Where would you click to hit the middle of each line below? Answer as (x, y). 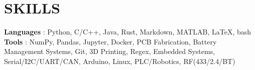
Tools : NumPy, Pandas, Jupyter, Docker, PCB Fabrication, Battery (110, 41)
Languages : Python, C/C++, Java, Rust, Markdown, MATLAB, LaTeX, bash (128, 32)
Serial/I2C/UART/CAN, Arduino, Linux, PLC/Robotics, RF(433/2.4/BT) (120, 61)
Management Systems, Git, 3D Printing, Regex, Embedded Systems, (110, 51)
